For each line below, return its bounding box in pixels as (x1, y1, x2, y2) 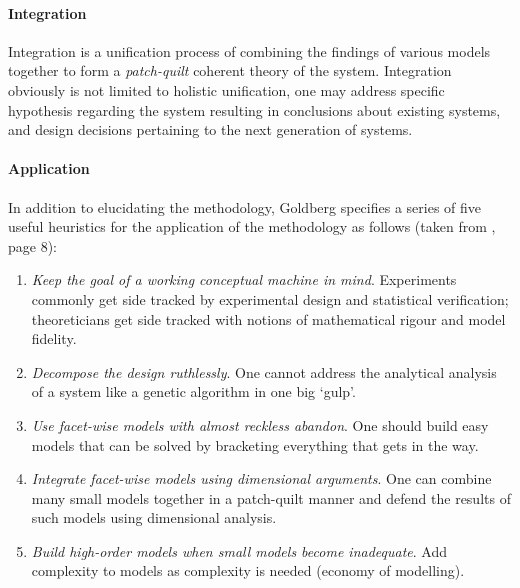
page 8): (8, 235, 57, 256)
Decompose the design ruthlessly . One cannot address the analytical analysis (31, 361, 497, 382)
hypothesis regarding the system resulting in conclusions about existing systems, (8, 99, 501, 120)
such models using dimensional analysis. (31, 507, 277, 528)
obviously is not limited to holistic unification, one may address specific (8, 79, 445, 100)
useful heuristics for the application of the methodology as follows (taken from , (8, 216, 496, 237)
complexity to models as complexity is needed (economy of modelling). (31, 560, 465, 581)
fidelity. (31, 328, 77, 349)
